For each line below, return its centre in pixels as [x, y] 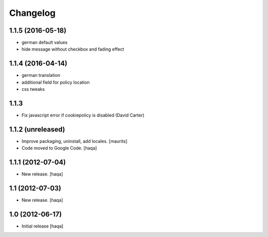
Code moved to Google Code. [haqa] [59, 148]
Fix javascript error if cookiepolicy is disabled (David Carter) [83, 115]
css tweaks [33, 89]
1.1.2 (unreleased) [37, 129]
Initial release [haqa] [42, 226]
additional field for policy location [56, 82]
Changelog [32, 13]
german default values [45, 43]
